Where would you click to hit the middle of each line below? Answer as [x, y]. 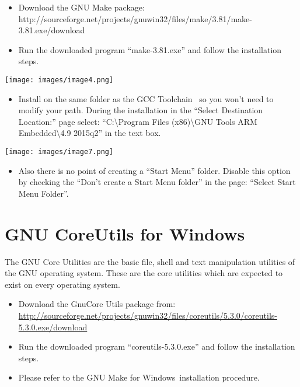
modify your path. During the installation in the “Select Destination [141, 110]
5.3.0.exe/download [53, 327]
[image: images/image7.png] [59, 152]
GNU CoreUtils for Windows [125, 233]
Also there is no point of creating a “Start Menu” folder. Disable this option [154, 170]
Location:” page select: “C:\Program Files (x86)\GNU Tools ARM [138, 121]
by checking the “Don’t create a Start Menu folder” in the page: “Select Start [157, 182]
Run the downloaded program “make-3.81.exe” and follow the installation [150, 49]
